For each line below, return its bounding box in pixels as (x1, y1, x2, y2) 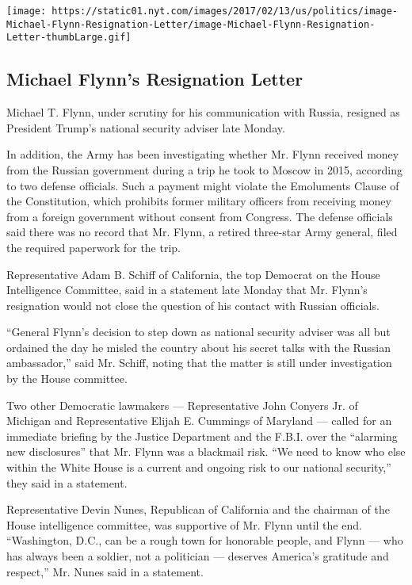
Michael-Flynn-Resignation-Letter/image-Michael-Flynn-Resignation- (6, 18, 376, 30)
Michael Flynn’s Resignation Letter (6, 67, 303, 91)
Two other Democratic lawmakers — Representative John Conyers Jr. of (6, 396, 358, 413)
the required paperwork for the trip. (6, 239, 181, 255)
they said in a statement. (6, 474, 128, 491)
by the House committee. (6, 370, 128, 387)
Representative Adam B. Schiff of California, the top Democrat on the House (6, 266, 380, 282)
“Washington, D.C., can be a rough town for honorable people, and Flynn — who (6, 532, 403, 549)
